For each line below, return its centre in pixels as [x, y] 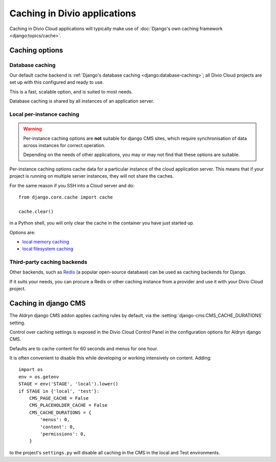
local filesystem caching [48, 249]
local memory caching [46, 241]
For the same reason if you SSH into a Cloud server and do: [72, 185]
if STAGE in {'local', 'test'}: [59, 391]
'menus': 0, [55, 420]
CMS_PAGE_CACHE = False [59, 398]
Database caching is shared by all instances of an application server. [82, 101]
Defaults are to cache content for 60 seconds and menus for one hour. [84, 348]
